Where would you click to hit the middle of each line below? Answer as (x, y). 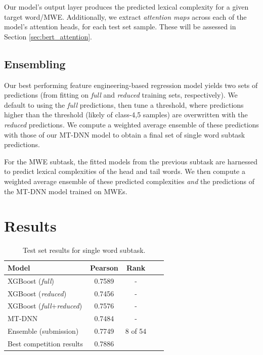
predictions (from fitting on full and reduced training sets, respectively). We (121, 95)
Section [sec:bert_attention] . (48, 36)
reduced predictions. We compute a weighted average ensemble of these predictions (131, 124)
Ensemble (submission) (43, 331)
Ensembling (35, 63)
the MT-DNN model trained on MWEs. (66, 191)
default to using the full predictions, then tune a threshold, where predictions (124, 104)
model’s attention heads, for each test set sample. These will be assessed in (120, 27)
